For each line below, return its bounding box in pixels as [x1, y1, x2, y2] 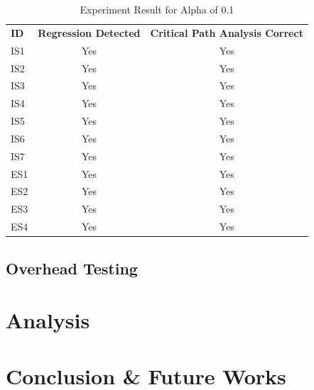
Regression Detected [38, 25, 141, 40]
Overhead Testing [6, 257, 138, 279]
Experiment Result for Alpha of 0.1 [80, 2, 234, 16]
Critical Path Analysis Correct [150, 25, 303, 40]
